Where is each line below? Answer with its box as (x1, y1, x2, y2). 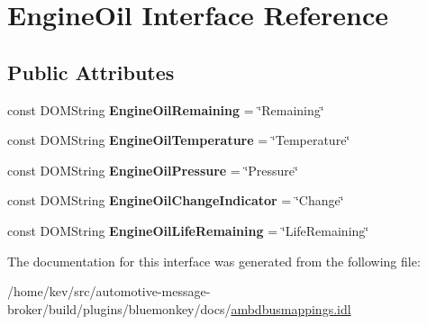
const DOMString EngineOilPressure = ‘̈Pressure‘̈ (7, 160, 298, 179)
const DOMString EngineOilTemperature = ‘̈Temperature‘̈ (7, 131, 350, 149)
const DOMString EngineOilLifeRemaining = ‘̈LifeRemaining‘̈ (7, 221, 369, 239)
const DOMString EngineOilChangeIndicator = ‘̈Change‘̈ (7, 191, 344, 210)
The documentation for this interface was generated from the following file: (7, 251, 421, 270)
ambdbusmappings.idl (231, 299, 351, 318)
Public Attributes (7, 58, 175, 86)
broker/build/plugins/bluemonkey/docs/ (7, 299, 232, 318)
